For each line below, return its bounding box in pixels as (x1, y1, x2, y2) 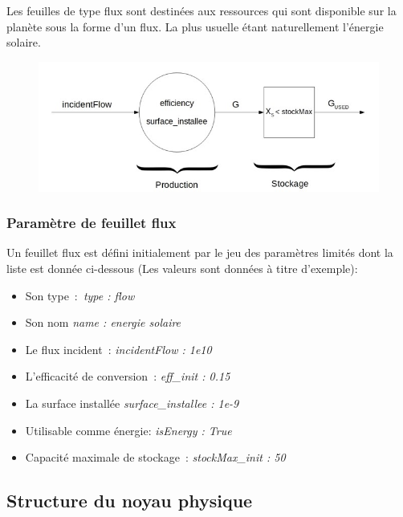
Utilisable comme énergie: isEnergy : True (25, 421, 232, 438)
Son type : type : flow (25, 287, 135, 303)
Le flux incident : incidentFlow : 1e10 (25, 340, 212, 357)
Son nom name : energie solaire (25, 314, 181, 331)
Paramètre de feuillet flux (6, 213, 177, 233)
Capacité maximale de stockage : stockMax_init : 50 (25, 449, 286, 466)
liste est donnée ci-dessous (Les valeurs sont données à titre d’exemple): (6, 259, 358, 276)
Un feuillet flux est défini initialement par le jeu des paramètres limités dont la (6, 244, 393, 261)
